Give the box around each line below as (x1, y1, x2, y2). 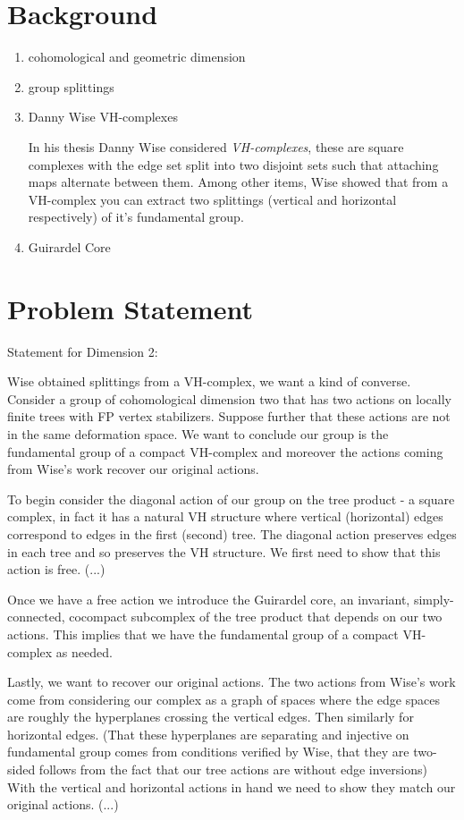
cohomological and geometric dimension (28, 47, 246, 66)
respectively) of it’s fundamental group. (28, 207, 244, 226)
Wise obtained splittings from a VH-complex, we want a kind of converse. (7, 372, 411, 391)
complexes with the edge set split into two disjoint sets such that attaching (28, 155, 439, 173)
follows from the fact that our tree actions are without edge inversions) (38, 760, 427, 779)
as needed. (55, 642, 113, 661)
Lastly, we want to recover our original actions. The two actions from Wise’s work (7, 672, 456, 691)
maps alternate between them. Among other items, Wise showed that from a (28, 173, 449, 191)
